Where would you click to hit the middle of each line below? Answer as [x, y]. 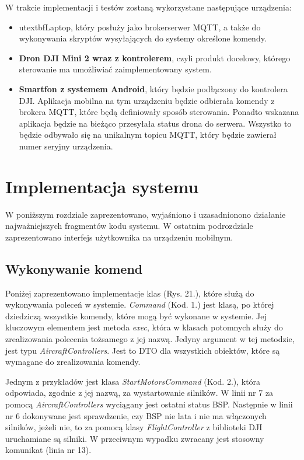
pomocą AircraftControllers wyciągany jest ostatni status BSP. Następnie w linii [149, 404]
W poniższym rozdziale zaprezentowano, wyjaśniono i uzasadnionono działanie [146, 214]
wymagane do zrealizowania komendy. [73, 362]
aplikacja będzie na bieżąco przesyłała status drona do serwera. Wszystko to [155, 123]
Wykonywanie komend [74, 268]
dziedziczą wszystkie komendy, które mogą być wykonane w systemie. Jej [136, 316]
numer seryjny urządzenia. [66, 146]
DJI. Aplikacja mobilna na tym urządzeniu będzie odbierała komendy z [147, 100]
